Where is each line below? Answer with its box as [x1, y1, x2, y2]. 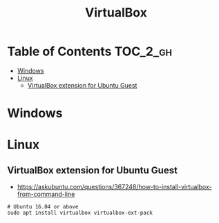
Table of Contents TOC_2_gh [7, 43, 173, 59]
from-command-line [17, 190, 75, 198]
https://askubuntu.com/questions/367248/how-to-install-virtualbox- [17, 183, 212, 191]
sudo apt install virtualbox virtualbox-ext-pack [7, 209, 153, 217]
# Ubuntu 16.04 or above [7, 204, 79, 211]
